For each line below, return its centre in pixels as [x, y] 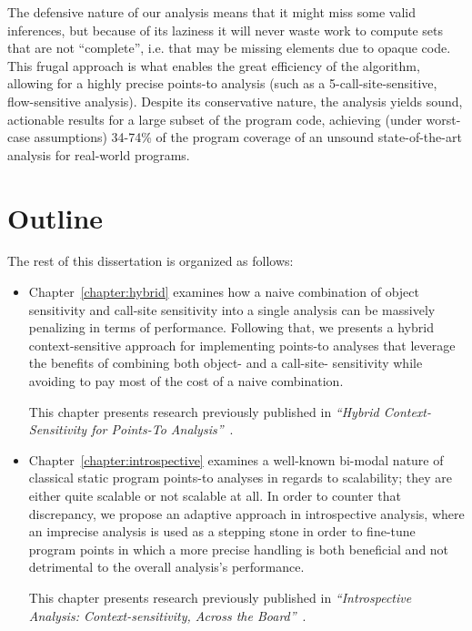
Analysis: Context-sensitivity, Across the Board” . [167, 615]
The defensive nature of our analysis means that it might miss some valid [211, 12]
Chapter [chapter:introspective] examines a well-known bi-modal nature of [236, 459]
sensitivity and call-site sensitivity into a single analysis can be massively [232, 309]
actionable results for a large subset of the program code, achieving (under [215, 119]
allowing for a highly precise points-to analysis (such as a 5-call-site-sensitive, [222, 83]
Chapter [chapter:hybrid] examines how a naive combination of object [224, 292]
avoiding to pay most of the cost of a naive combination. [186, 381]
